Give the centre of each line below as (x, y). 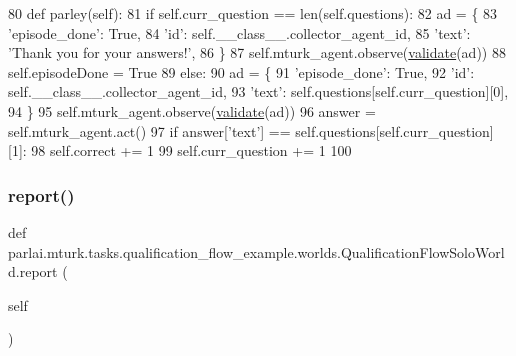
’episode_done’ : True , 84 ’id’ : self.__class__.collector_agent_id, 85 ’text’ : (239, 32)
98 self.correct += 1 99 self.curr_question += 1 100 (191, 150)
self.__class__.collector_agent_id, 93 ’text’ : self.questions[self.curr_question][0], (258, 91)
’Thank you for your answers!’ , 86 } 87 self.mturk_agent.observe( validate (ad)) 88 (257, 52)
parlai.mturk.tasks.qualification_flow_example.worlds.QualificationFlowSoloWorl (256, 251)
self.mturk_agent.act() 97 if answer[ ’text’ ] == (149, 130)
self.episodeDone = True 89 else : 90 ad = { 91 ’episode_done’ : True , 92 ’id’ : (241, 71)
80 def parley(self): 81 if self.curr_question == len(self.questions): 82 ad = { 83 (253, 13)
